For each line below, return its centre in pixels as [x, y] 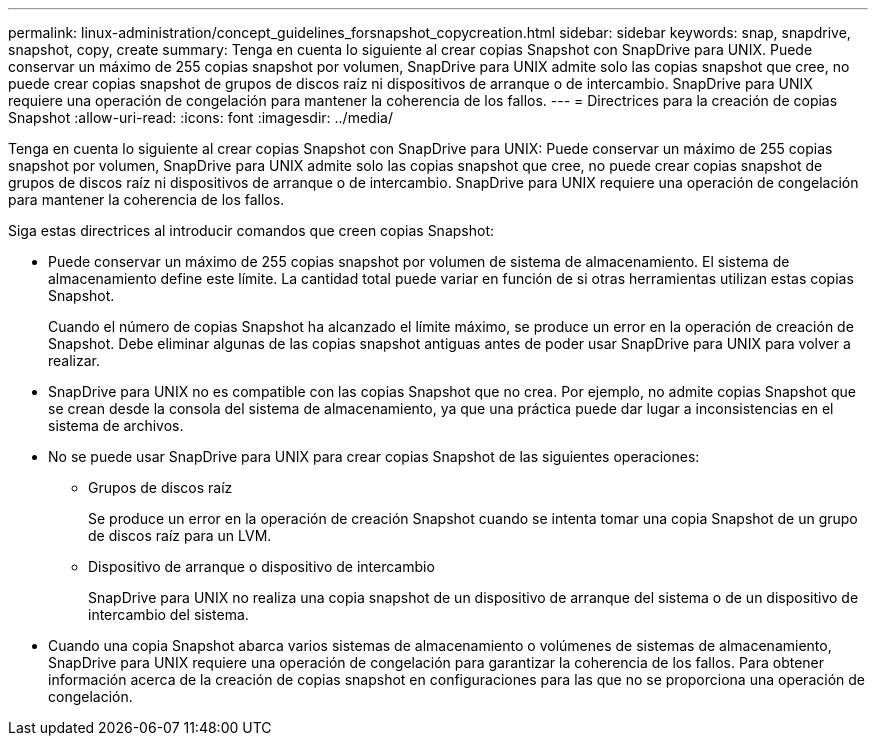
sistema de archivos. [116, 425]
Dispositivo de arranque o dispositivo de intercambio [261, 566]
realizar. [74, 360]
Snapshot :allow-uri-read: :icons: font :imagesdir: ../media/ [200, 117]
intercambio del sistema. [168, 614]
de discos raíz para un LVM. [180, 535]
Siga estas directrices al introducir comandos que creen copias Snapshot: [251, 230]
